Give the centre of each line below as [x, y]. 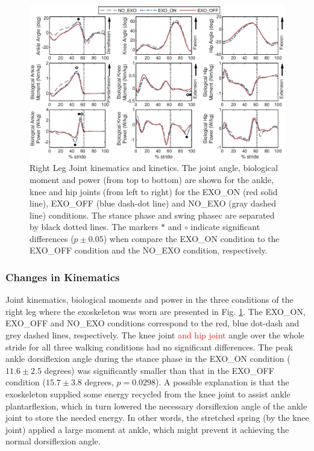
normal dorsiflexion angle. [53, 441]
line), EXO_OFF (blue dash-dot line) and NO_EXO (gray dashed [153, 203]
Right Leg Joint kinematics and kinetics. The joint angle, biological [154, 168]
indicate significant [225, 227]
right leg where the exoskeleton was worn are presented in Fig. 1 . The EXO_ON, [155, 311]
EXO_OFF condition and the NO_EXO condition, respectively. [149, 250]
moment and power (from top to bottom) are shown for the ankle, [152, 179]
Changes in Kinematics [63, 277]
